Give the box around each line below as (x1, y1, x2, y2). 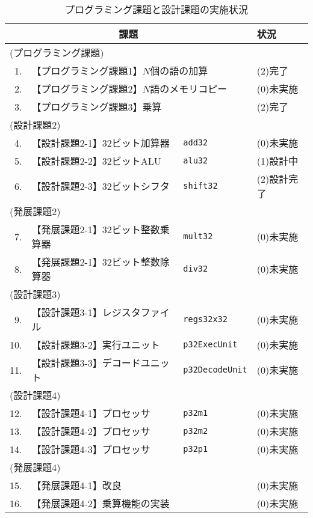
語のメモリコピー (150, 82, 228, 96)
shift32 (183, 181, 218, 190)
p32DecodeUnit (183, 365, 247, 374)
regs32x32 (183, 314, 228, 324)
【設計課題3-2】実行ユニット (31, 338, 160, 352)
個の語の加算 (150, 64, 208, 78)
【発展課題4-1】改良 (31, 478, 122, 492)
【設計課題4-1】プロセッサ (31, 406, 150, 420)
